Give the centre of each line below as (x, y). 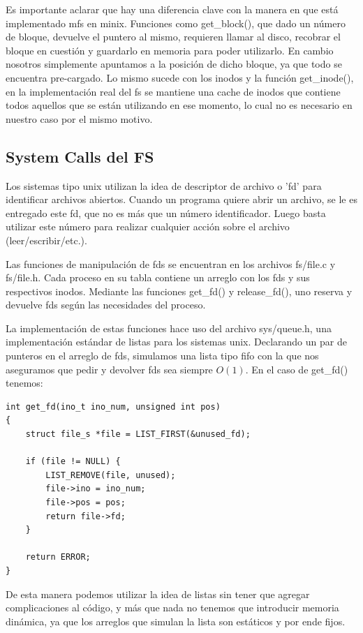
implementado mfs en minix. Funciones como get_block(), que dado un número (176, 23)
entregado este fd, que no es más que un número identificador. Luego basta (166, 213)
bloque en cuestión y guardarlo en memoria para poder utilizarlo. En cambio (170, 50)
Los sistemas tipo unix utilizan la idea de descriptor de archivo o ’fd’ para (164, 185)
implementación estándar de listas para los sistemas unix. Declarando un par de (176, 342)
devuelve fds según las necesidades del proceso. (106, 305)
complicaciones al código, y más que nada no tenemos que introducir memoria (172, 608)
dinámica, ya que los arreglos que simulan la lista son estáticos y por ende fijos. (176, 621)
